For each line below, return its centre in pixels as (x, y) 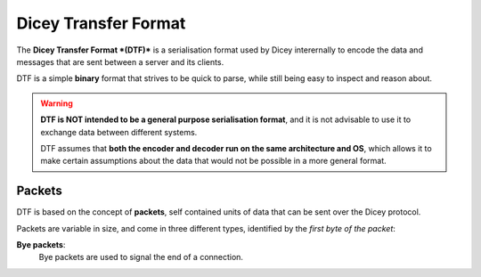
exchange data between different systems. (119, 132)
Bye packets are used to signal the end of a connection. (141, 257)
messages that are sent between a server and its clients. (120, 61)
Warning (57, 103)
